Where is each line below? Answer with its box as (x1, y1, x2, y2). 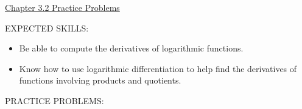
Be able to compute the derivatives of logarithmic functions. (19, 42, 244, 54)
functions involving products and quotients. (19, 74, 181, 87)
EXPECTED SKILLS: (5, 21, 89, 34)
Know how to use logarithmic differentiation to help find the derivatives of (19, 62, 297, 74)
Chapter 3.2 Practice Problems (5, 1, 120, 13)
